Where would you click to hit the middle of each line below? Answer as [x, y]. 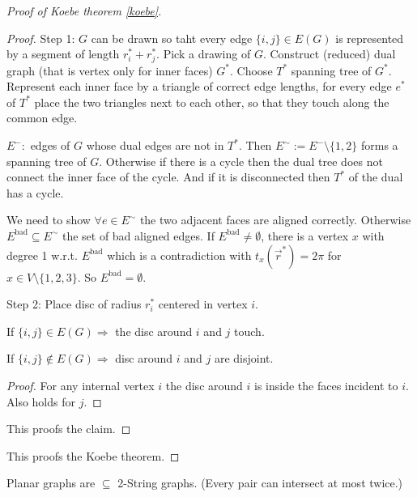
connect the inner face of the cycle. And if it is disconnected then [168, 177]
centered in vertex [203, 304]
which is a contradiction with [179, 255]
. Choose [251, 70]
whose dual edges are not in [155, 145]
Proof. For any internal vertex [81, 385]
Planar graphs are [51, 483]
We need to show [49, 220]
